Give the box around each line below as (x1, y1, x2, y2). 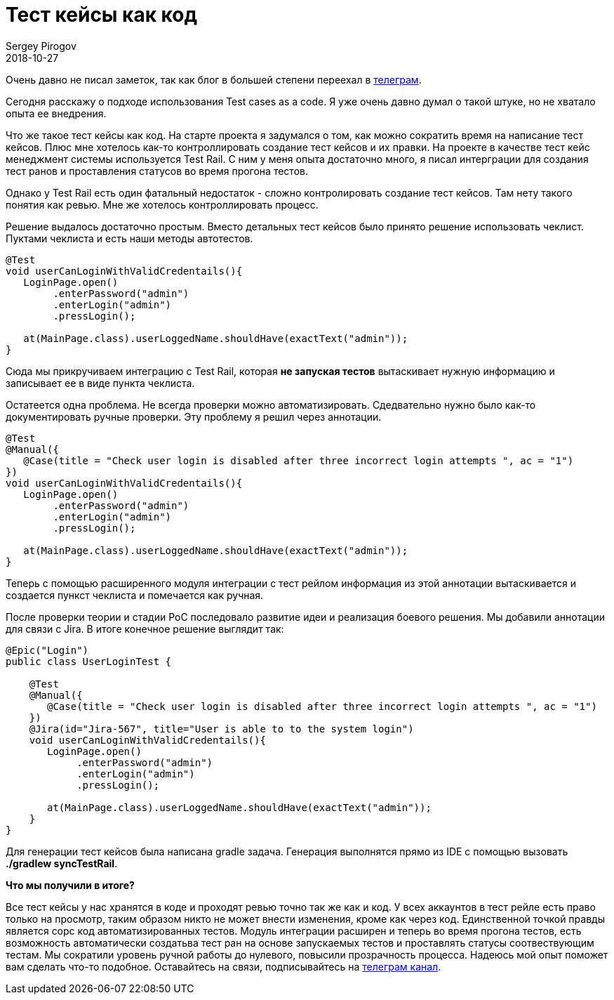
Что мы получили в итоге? (6, 879, 135, 891)
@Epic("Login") (6, 644, 89, 656)
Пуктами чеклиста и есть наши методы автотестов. (6, 232, 253, 244)
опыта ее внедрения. (6, 107, 107, 119)
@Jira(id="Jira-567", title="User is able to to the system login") (29, 723, 414, 735)
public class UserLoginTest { (6, 655, 172, 667)
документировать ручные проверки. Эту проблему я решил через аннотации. (6, 410, 382, 423)
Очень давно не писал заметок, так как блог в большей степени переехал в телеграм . (6, 73, 422, 86)
